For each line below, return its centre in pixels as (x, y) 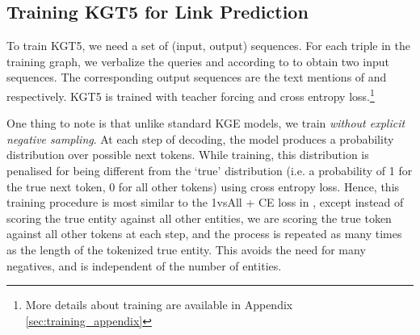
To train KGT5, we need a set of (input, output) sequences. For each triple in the (208, 46)
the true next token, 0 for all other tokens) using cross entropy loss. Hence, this (203, 186)
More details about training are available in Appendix (159, 305)
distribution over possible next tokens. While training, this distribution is (188, 155)
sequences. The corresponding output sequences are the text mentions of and (197, 77)
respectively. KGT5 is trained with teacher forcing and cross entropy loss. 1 (191, 94)
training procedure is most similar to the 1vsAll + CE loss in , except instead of (205, 202)
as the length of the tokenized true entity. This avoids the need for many (186, 249)
